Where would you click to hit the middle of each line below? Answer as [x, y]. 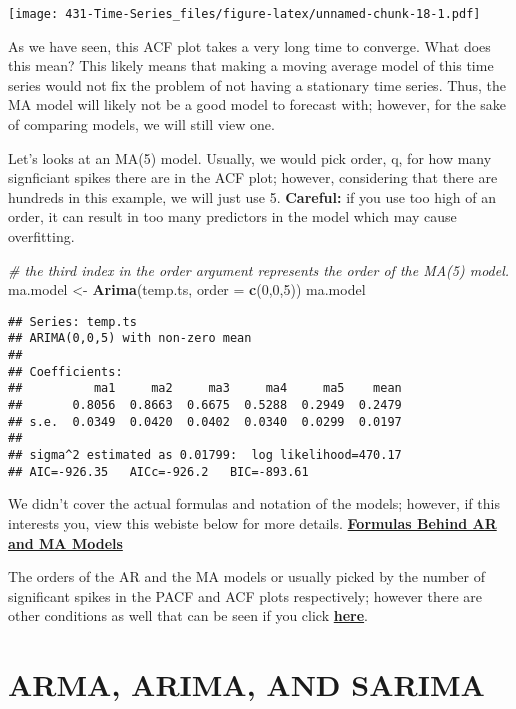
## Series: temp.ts [72, 321]
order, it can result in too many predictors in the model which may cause [232, 216]
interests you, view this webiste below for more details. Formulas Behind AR [252, 522]
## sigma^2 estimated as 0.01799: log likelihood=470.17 [205, 455]
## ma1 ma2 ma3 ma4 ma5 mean [205, 388]
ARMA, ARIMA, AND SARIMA [246, 684]
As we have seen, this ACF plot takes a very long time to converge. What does [249, 45]
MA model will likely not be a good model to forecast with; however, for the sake [257, 104]
